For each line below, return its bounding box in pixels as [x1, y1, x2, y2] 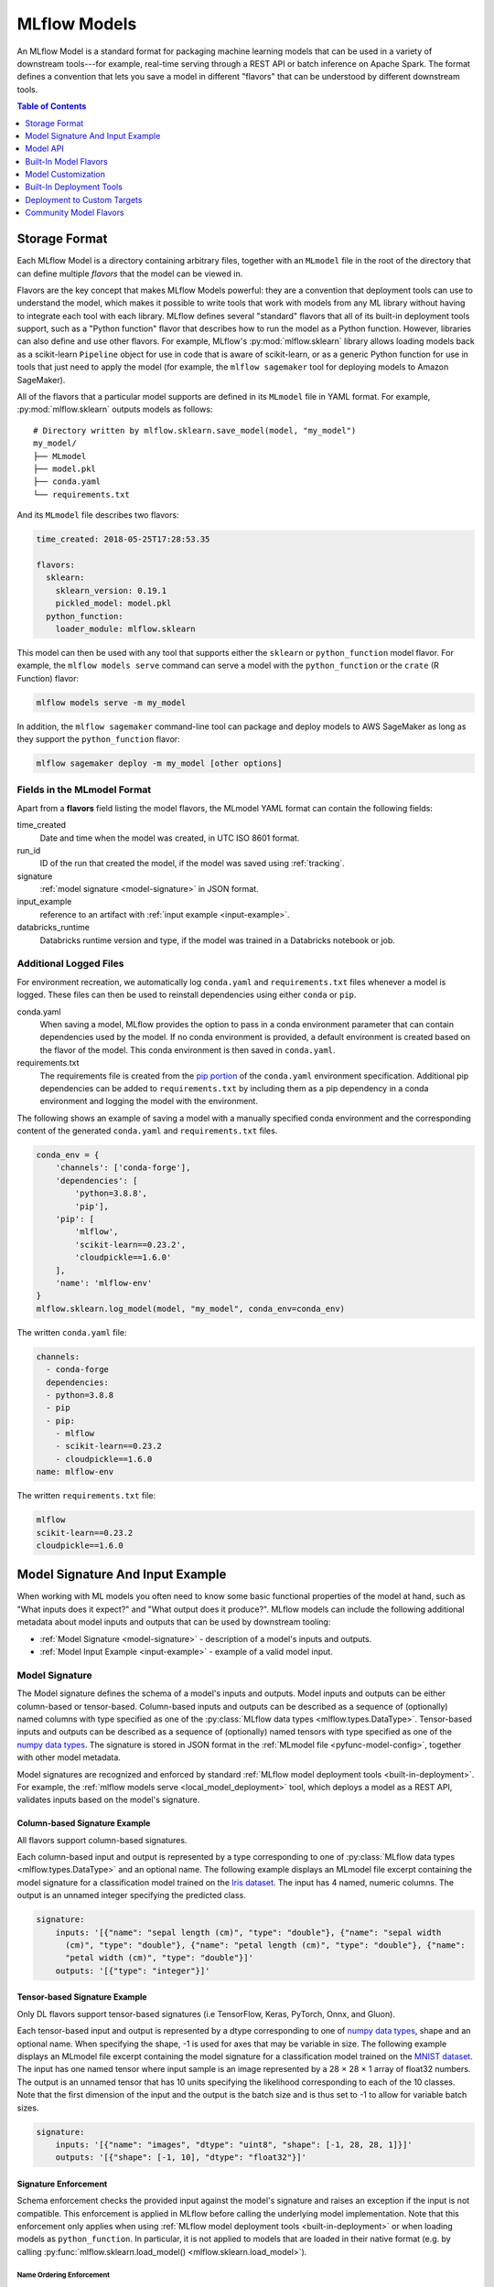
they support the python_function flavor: [16, 734, 180, 745]
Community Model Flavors [25, 207, 124, 219]
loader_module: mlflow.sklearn [55, 623, 196, 634]
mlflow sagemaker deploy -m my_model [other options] [36, 758, 283, 768]
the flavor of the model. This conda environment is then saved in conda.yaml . [39, 1044, 336, 1056]
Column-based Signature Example [16, 1818, 151, 1829]
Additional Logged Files [16, 957, 124, 970]
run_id [16, 844, 41, 855]
